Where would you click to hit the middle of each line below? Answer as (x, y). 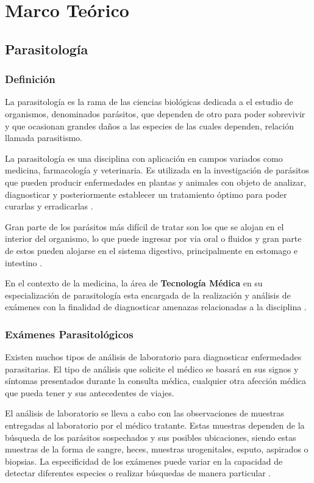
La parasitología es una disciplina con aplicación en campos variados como (144, 158)
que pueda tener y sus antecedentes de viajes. (90, 392)
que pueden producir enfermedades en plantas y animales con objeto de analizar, (155, 182)
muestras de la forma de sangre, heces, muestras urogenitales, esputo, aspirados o (157, 449)
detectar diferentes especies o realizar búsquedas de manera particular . (138, 473)
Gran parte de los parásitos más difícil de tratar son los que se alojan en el (145, 226)
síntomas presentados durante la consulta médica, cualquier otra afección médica (156, 381)
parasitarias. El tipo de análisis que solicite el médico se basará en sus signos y (152, 369)
